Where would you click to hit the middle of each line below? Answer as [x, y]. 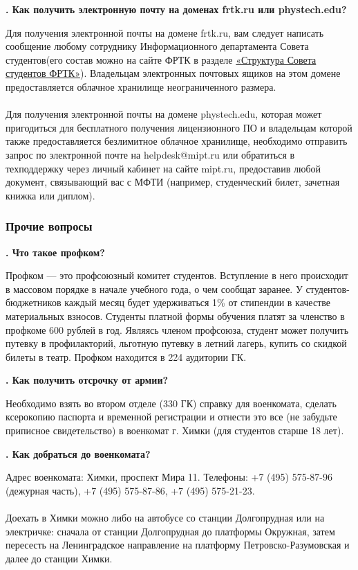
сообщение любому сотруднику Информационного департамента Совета [157, 46]
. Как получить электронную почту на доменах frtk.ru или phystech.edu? [176, 9]
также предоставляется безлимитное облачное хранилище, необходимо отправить [177, 141]
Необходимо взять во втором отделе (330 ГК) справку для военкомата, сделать [171, 403]
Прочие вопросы [49, 226]
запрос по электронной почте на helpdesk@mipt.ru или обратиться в [150, 154]
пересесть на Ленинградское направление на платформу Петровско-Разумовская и [178, 545]
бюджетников [34, 302]
